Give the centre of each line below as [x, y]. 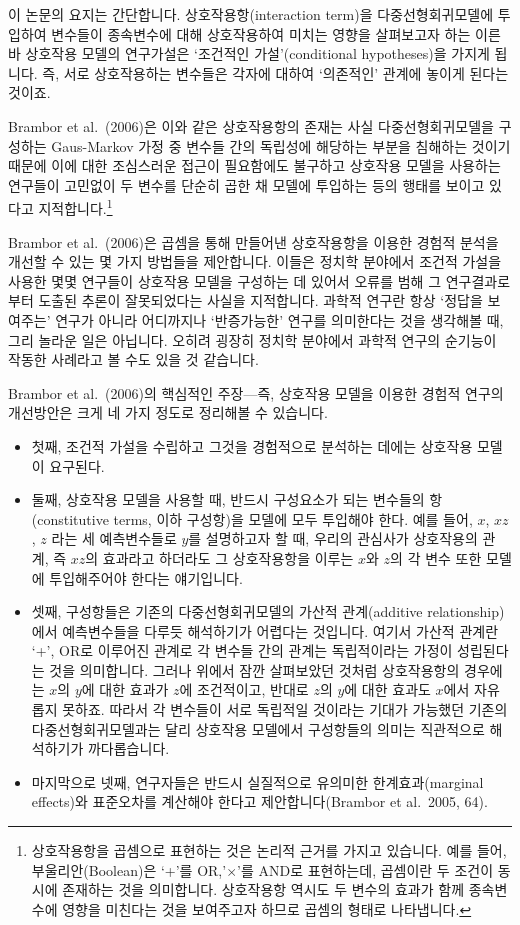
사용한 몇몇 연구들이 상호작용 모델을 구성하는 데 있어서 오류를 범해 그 [225, 280]
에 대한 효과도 [387, 689]
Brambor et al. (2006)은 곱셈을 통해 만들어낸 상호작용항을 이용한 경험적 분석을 [253, 241]
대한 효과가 [134, 689]
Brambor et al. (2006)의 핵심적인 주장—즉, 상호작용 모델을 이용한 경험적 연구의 [256, 392]
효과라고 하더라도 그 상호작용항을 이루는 [228, 557]
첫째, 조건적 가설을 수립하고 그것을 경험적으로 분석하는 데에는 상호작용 [252, 445]
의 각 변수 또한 [436, 557]
